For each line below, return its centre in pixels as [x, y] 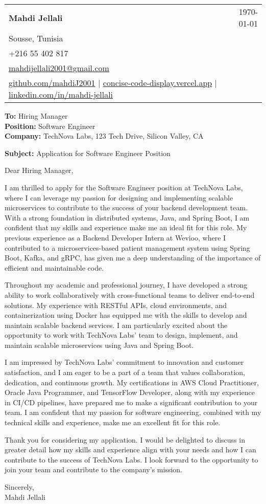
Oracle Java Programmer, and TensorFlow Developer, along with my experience [130, 392]
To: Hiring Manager [36, 116]
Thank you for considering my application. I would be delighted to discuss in [125, 439]
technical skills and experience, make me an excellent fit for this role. [113, 422]
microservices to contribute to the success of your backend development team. [126, 207]
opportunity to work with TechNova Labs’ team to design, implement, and [121, 335]
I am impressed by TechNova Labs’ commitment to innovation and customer [124, 362]
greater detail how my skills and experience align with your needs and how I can [130, 450]
